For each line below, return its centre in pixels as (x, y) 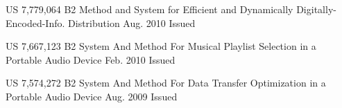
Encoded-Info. (35, 22)
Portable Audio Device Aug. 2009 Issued (92, 96)
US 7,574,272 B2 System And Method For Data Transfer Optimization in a (166, 83)
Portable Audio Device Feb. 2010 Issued (91, 59)
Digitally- (316, 9)
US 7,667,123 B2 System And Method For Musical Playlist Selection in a (161, 46)
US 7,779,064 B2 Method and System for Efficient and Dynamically (149, 9)
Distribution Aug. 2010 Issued (132, 22)
